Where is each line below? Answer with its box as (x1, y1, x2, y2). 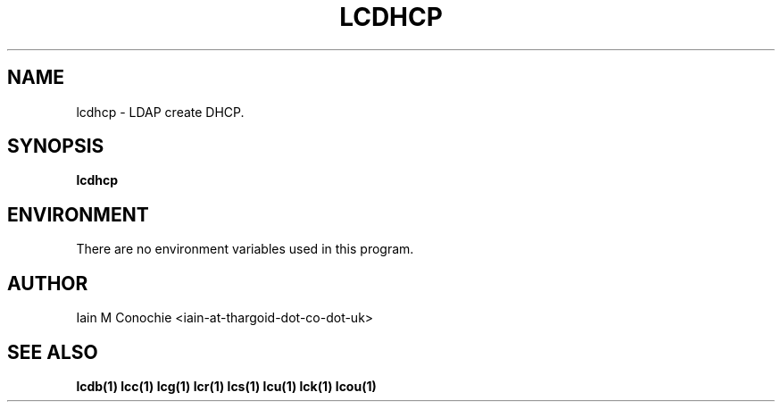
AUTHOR (7, 271, 88, 295)
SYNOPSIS (7, 135, 104, 158)
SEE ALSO (7, 340, 98, 363)
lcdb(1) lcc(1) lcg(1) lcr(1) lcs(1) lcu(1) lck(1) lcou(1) (76, 378, 377, 394)
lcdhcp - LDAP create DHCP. (76, 104, 245, 120)
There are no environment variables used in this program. (76, 241, 414, 257)
